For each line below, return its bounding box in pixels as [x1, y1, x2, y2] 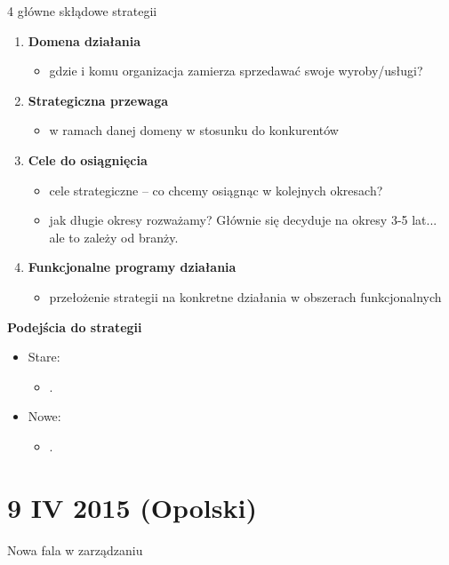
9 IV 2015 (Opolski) [7, 489, 257, 525]
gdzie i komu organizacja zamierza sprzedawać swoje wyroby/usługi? [49, 61, 423, 80]
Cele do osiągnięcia [28, 150, 148, 169]
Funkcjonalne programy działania [28, 258, 237, 276]
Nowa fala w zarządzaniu [7, 540, 143, 559]
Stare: [28, 347, 60, 366]
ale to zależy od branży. [49, 227, 179, 246]
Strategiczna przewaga [28, 91, 169, 109]
